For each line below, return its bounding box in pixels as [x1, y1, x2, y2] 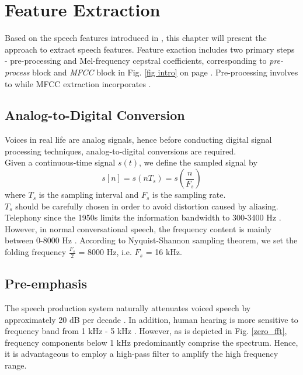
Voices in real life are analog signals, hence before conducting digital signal [5, 133, 272, 146]
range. [5, 359, 27, 371]
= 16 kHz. [145, 246, 182, 258]
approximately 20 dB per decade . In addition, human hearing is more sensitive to [5, 313, 298, 325]
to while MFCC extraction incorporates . [5, 77, 151, 90]
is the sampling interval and [39, 188, 139, 201]
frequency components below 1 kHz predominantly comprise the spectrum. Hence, [5, 336, 298, 348]
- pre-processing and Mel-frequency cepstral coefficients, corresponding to [5, 54, 267, 67]
